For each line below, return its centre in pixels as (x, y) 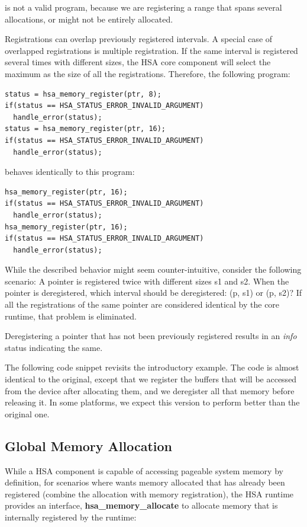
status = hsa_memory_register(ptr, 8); (83, 94)
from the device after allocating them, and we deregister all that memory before (150, 390)
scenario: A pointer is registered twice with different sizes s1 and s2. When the (147, 281)
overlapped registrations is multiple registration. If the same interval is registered (151, 50)
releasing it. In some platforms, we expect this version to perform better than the (152, 402)
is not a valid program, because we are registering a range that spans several (143, 7)
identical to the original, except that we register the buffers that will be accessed (151, 379)
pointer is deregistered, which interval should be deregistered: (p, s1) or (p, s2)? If (153, 293)
